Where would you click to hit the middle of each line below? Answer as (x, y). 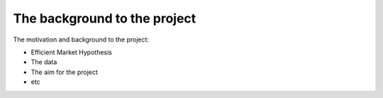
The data (44, 62)
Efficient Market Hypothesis (72, 52)
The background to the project (105, 18)
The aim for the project (65, 72)
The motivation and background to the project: (81, 39)
